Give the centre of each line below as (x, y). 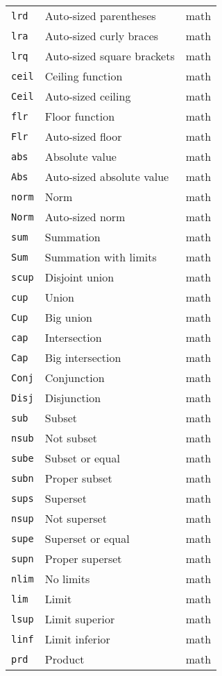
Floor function (80, 116)
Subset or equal (82, 458)
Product (65, 659)
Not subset (71, 438)
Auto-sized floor (83, 136)
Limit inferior (77, 639)
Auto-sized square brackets (110, 56)
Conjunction (75, 378)
